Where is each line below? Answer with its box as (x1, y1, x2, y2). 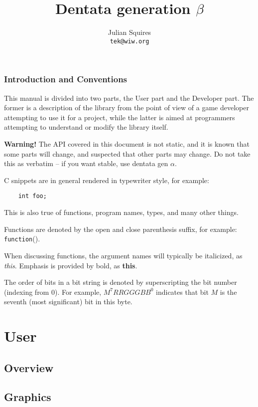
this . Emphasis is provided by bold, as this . (4, 260, 137, 270)
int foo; (18, 193, 47, 200)
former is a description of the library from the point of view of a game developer (4, 102, 249, 113)
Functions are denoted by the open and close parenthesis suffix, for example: (4, 223, 237, 234)
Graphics (4, 389, 51, 405)
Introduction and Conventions (4, 73, 128, 85)
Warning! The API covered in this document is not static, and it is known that (4, 139, 250, 149)
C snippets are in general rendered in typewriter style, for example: (4, 175, 209, 185)
